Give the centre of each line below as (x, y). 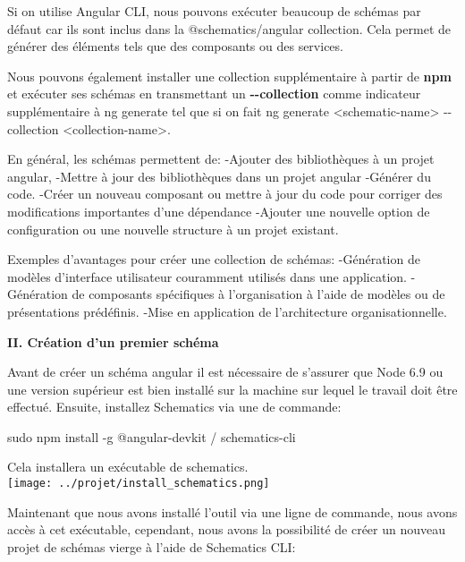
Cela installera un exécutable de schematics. (128, 467)
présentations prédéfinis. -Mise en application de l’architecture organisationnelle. (227, 311)
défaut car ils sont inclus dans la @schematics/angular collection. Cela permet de (229, 28)
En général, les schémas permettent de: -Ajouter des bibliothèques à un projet (221, 159)
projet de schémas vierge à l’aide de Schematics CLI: (152, 546)
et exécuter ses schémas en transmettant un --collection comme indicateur (214, 94)
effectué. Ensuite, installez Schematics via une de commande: (174, 407)
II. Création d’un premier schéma (113, 341)
